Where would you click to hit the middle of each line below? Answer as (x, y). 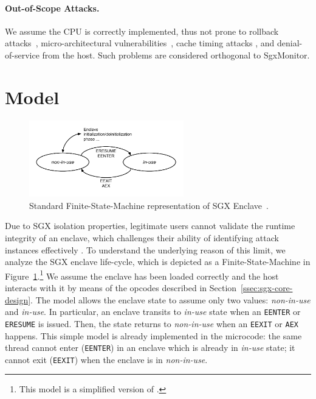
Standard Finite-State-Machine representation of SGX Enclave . (149, 205)
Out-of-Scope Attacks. (52, 8)
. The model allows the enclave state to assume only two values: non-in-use (170, 299)
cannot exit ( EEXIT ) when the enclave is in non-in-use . (106, 359)
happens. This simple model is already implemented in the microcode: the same (153, 335)
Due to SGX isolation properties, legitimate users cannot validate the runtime (150, 226)
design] (18, 299)
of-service (22, 55)
